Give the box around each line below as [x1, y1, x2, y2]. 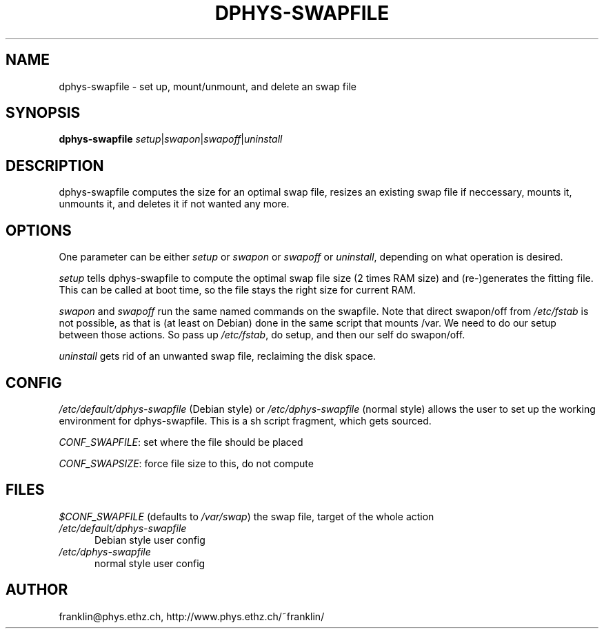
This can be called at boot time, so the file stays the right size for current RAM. [59, 284, 416, 296]
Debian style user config [94, 533, 205, 546]
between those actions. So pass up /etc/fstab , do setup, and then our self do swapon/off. [59, 329, 465, 341]
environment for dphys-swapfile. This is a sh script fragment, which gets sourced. [59, 414, 432, 427]
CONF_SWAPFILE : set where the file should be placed [59, 436, 303, 448]
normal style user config [94, 557, 205, 569]
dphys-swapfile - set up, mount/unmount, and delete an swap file [59, 80, 356, 92]
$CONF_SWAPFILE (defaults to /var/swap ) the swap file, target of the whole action [59, 510, 434, 522]
